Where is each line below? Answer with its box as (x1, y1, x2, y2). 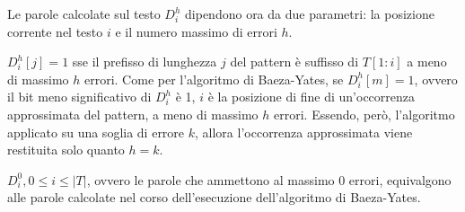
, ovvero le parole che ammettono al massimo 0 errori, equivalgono (86, 170, 452, 189)
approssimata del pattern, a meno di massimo (7, 104, 259, 123)
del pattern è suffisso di (230, 52, 359, 71)
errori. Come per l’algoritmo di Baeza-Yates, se (83, 69, 344, 88)
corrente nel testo (7, 22, 103, 40)
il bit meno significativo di (7, 87, 152, 106)
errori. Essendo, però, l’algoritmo (274, 104, 455, 123)
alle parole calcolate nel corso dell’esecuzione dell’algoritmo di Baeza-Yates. (7, 188, 421, 207)
